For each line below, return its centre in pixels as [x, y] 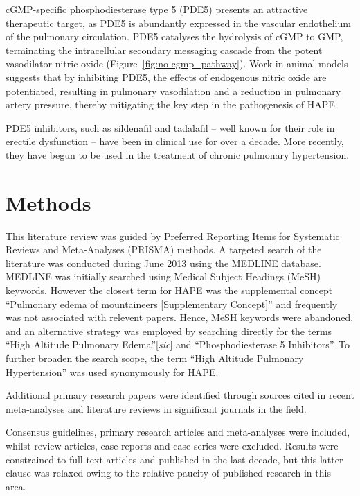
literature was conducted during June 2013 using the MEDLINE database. [163, 263]
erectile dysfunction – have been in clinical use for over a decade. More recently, [175, 141]
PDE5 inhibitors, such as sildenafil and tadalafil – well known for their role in [170, 127]
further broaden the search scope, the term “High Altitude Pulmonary [155, 358]
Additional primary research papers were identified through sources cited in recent [180, 395]
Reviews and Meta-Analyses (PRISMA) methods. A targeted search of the [164, 249]
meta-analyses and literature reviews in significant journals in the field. [156, 408]
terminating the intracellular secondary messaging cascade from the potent [164, 50]
